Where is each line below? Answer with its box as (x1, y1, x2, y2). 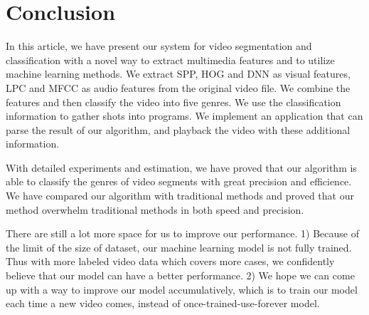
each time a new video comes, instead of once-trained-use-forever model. (6, 296, 320, 311)
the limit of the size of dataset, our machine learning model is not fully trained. (6, 239, 352, 254)
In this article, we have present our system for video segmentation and (6, 38, 312, 53)
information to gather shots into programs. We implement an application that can (6, 108, 363, 123)
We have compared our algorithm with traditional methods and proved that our (6, 188, 354, 203)
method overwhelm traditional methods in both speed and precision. (6, 202, 304, 217)
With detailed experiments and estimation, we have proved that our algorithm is (6, 160, 357, 175)
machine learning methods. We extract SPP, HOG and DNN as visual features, (6, 66, 351, 81)
